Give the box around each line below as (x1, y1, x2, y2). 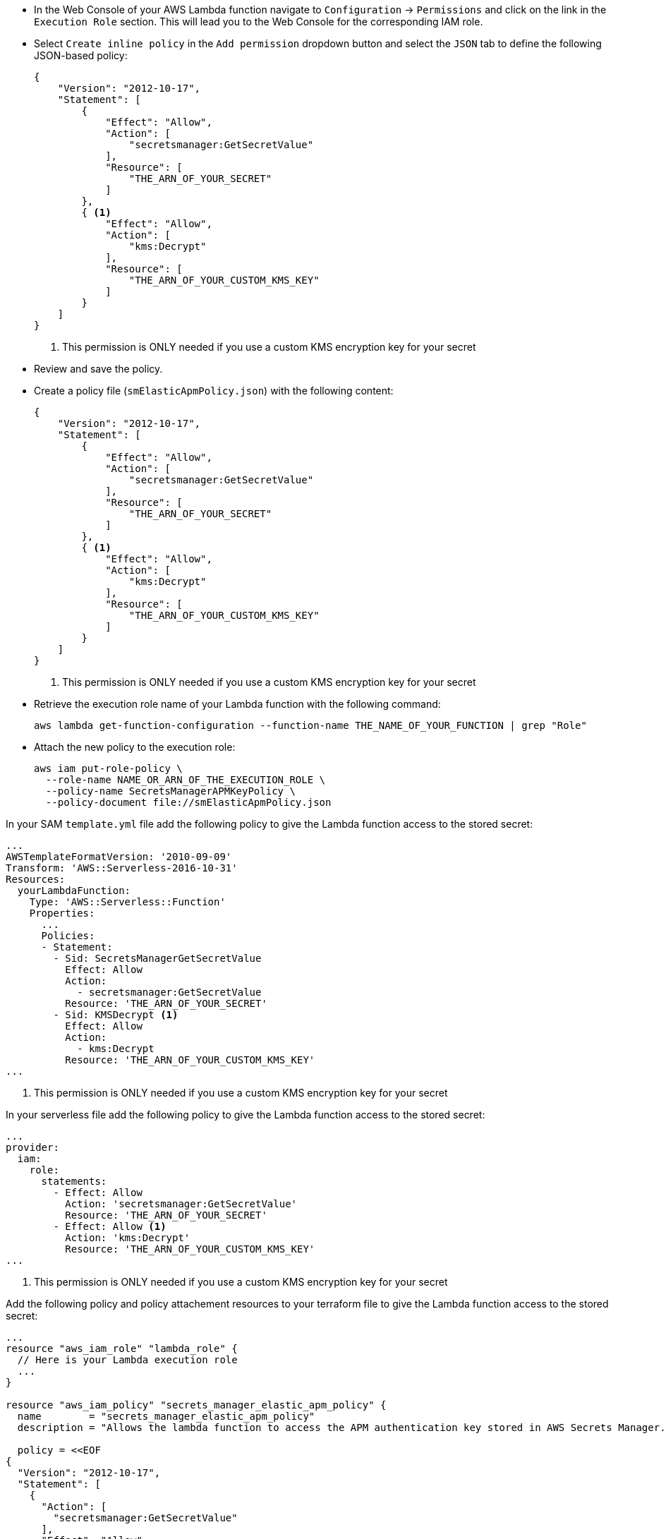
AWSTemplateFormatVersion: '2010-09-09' (6, 851, 232, 862)
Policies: (41, 930, 95, 941)
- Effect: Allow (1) (53, 1221, 166, 1232)
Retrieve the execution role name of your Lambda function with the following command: (34, 698, 441, 710)
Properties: (29, 907, 95, 919)
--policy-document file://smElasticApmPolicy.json (45, 797, 332, 808)
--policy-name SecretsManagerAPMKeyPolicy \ (45, 785, 296, 797)
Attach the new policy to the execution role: (34, 741, 236, 753)
